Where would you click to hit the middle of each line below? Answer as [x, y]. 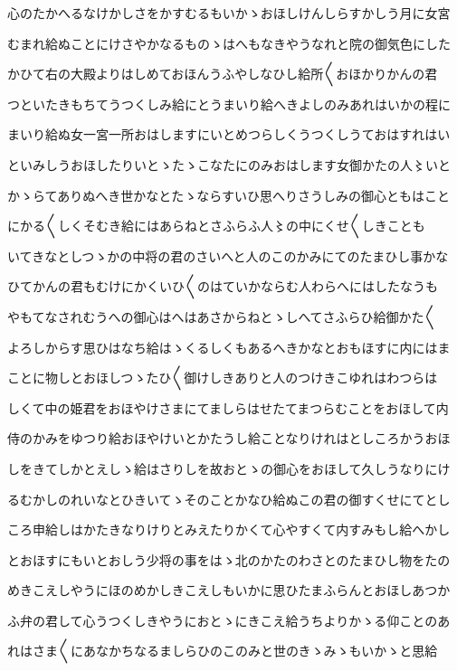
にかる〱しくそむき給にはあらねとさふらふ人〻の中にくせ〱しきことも [216, 226]
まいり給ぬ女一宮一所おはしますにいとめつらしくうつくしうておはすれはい [229, 134]
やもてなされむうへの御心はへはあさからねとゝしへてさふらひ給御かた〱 [222, 316]
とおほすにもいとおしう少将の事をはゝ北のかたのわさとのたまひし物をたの [229, 559]
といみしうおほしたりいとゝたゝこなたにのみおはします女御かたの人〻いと [229, 164]
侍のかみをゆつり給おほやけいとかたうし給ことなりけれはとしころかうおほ [229, 438]
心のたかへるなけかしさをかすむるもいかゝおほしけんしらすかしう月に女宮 [229, 13]
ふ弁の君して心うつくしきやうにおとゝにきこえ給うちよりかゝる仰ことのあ [229, 620]
